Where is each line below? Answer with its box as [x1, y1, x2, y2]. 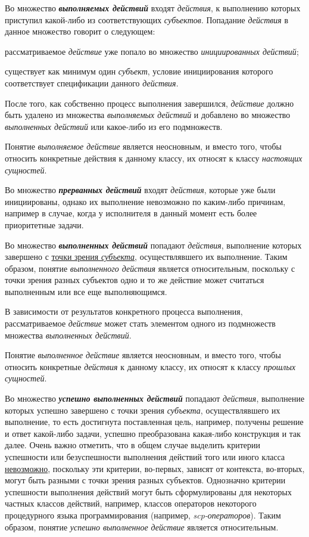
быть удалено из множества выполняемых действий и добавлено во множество [5, 108, 291, 121]
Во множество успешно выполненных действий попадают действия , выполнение [5, 392, 305, 405]
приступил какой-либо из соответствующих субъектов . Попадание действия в [5, 13, 289, 26]
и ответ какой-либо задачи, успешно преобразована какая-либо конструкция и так [5, 427, 301, 439]
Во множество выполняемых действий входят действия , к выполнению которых [5, 2, 301, 14]
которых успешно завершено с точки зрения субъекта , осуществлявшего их [5, 403, 280, 416]
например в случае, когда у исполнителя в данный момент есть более [5, 207, 257, 219]
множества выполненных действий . [5, 328, 132, 341]
